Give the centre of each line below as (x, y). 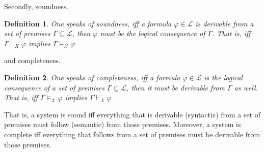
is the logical (223, 77)
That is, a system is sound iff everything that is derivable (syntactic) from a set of (132, 114)
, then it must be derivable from (176, 87)
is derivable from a (224, 23)
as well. (246, 87)
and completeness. (32, 60)
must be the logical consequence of (153, 33)
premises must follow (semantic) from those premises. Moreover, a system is (123, 124)
